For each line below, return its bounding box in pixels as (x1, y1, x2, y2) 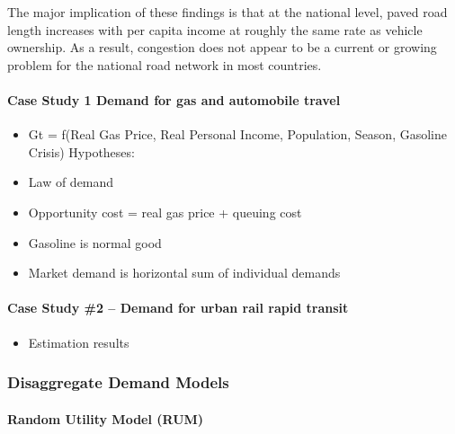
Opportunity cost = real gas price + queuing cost (28, 202, 302, 221)
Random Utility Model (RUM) (7, 409, 204, 428)
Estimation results (28, 332, 129, 351)
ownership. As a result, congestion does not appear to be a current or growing (7, 38, 437, 57)
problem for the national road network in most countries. (7, 55, 322, 74)
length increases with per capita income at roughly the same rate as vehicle (7, 20, 423, 39)
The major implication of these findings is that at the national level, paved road (7, 3, 448, 21)
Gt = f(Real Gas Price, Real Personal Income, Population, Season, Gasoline (28, 125, 448, 144)
